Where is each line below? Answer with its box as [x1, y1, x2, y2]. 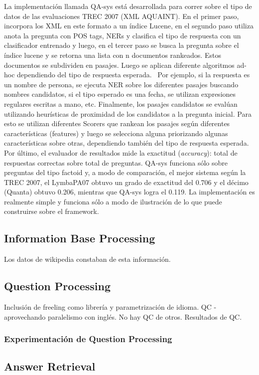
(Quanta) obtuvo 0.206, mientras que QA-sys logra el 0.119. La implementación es [4, 187, 255, 197]
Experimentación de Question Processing [4, 333, 172, 345]
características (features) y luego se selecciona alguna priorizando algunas [4, 128, 228, 138]
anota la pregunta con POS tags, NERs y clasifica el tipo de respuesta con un [4, 30, 241, 40]
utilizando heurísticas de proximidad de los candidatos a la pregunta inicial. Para [4, 108, 252, 119]
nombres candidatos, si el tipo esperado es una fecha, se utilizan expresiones [4, 89, 236, 99]
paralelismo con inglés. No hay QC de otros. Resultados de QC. [47, 311, 242, 322]
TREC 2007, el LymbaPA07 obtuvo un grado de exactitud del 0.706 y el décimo [4, 177, 249, 187]
